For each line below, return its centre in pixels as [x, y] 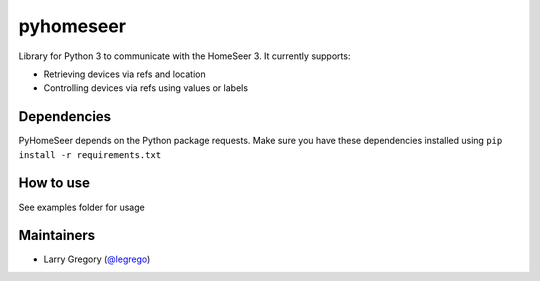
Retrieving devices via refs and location [125, 74]
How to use [54, 183]
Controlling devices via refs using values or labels [146, 88]
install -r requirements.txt [90, 154]
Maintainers [57, 235]
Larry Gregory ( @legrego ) [97, 259]
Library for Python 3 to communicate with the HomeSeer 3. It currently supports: [184, 56]
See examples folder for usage [81, 207]
